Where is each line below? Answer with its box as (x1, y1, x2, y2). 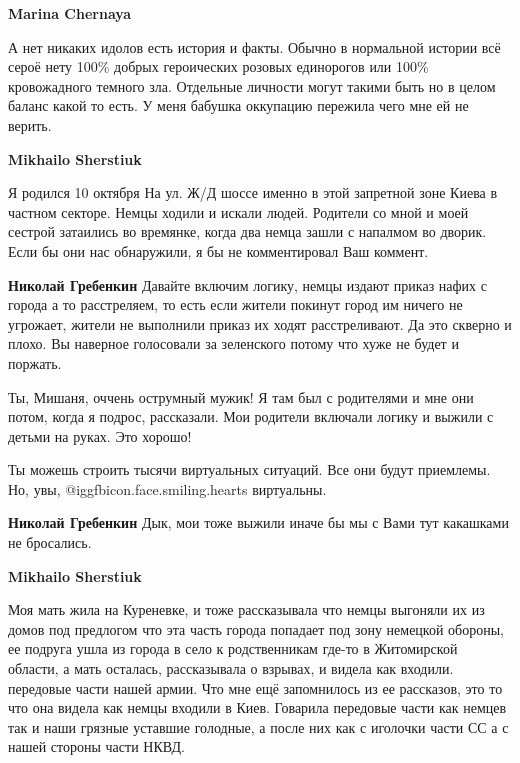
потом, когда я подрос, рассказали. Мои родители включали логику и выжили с (8, 406, 494, 427)
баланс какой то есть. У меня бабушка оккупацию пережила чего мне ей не (8, 95, 469, 116)
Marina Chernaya (8, 3, 132, 23)
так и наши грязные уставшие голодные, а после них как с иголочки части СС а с (8, 716, 509, 737)
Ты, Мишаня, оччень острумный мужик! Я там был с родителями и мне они (8, 386, 474, 407)
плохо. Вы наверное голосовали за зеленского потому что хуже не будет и (8, 333, 459, 354)
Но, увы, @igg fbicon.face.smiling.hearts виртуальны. (8, 478, 327, 499)
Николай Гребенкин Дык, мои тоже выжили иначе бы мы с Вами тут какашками (8, 512, 509, 533)
